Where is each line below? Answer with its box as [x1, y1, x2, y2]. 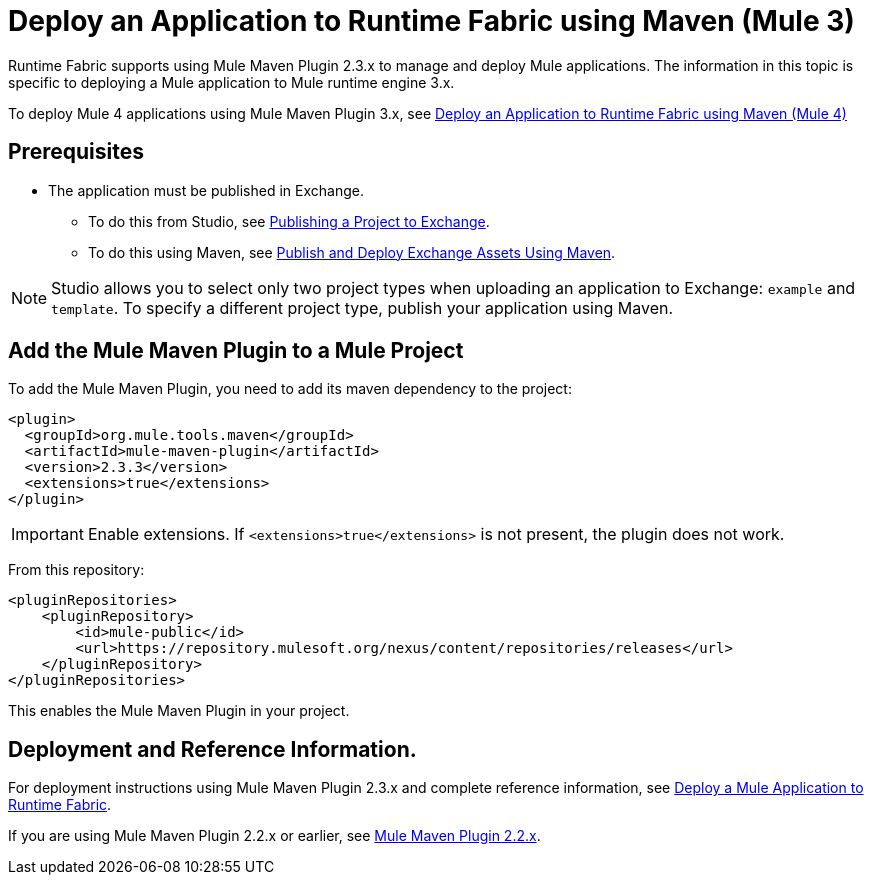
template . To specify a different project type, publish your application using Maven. [51, 297, 674, 318]
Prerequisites [8, 139, 144, 165]
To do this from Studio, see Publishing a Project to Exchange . [88, 212, 490, 230]
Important [11, 524, 84, 545]
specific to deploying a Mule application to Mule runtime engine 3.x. [8, 73, 455, 91]
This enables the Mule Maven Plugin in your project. [8, 702, 350, 720]
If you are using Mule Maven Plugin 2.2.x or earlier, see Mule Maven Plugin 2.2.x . [8, 827, 541, 845]
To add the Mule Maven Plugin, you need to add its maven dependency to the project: [8, 380, 572, 398]
